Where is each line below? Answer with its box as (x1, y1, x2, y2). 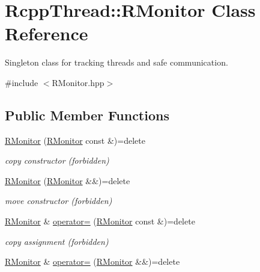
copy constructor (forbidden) (5, 154, 109, 167)
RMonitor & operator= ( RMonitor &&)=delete (5, 255, 180, 268)
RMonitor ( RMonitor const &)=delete (5, 134, 145, 146)
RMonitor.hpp (52, 76, 104, 88)
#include (5, 76, 38, 88)
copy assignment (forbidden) (5, 235, 109, 247)
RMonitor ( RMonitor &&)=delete (5, 174, 130, 187)
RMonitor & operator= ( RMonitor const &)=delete (5, 215, 195, 227)
